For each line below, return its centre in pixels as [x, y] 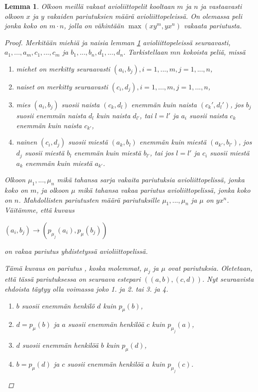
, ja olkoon [52, 190]
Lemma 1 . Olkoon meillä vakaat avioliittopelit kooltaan [90, 6]
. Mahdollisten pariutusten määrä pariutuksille [89, 199]
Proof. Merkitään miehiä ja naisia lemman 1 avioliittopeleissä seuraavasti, [118, 42]
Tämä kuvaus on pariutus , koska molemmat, [73, 268]
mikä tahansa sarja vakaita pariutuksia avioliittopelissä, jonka [151, 180]
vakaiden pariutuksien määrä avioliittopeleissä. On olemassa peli [144, 16]
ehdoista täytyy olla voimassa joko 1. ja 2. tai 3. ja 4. [86, 288]
